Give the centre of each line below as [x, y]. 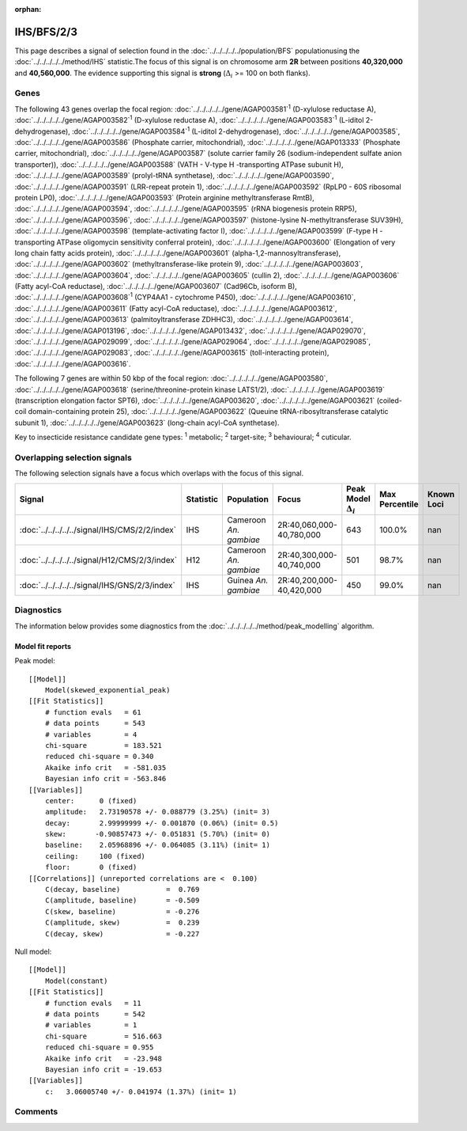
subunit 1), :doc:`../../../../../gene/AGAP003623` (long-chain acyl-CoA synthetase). [147, 423]
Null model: [33, 951]
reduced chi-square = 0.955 [99, 1048]
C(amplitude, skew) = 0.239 [122, 923]
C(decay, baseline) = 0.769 [122, 890]
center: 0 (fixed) [91, 801]
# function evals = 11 [93, 1003]
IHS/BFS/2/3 [46, 32]
